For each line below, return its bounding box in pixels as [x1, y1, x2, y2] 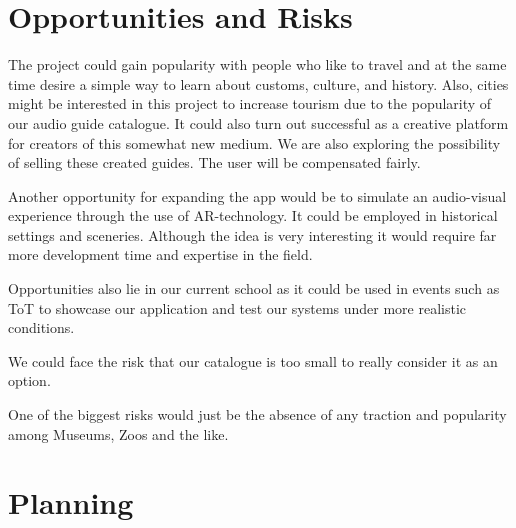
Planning [8, 482, 134, 523]
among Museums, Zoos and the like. [8, 423, 229, 444]
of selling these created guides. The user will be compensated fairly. [8, 152, 421, 173]
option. [8, 370, 51, 391]
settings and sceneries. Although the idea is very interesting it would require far [8, 224, 497, 245]
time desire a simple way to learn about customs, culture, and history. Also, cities [8, 73, 509, 94]
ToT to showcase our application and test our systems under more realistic [8, 297, 467, 318]
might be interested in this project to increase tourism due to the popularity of [8, 93, 492, 114]
